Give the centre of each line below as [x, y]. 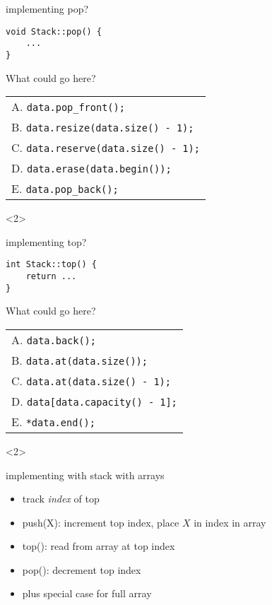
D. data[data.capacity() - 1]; [94, 401]
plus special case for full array [87, 593]
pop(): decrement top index [82, 569]
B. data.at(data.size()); [79, 360]
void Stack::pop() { [54, 31]
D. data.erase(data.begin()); [91, 168]
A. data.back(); [54, 339]
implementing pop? [47, 8]
